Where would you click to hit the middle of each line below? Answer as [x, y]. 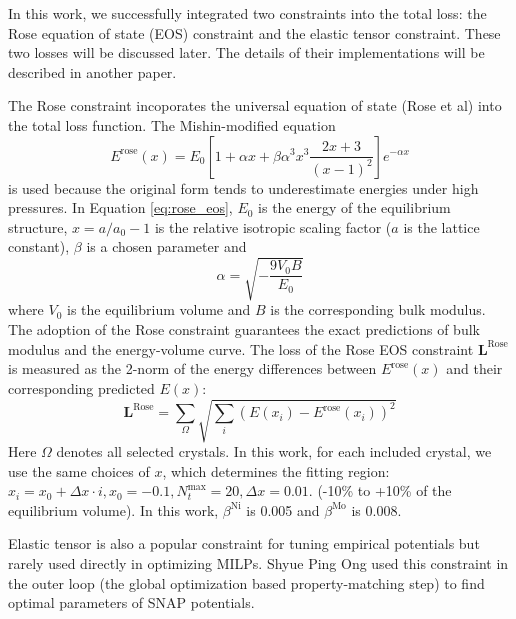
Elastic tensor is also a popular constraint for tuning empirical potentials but [244, 543]
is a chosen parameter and [166, 246]
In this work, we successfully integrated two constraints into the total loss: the [247, 13]
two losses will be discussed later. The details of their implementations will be [246, 52]
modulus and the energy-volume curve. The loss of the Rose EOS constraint [241, 348]
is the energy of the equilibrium [354, 207]
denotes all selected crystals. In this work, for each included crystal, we [274, 451]
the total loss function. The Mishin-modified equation [172, 124]
